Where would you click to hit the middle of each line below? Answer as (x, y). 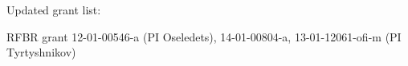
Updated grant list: (54, 10)
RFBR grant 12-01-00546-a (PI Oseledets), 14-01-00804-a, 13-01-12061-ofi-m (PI (204, 36)
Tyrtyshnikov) (41, 52)
